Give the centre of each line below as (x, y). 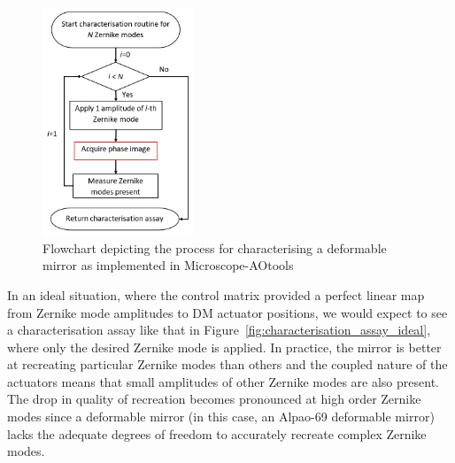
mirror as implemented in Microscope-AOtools (168, 265)
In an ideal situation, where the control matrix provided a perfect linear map (216, 294)
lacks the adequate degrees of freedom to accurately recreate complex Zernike (217, 433)
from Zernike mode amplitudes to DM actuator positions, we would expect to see (227, 312)
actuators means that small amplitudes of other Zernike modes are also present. (223, 381)
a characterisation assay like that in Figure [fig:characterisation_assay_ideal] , (219, 330)
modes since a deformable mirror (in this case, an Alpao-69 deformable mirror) (221, 417)
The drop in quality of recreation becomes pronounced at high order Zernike (214, 399)
